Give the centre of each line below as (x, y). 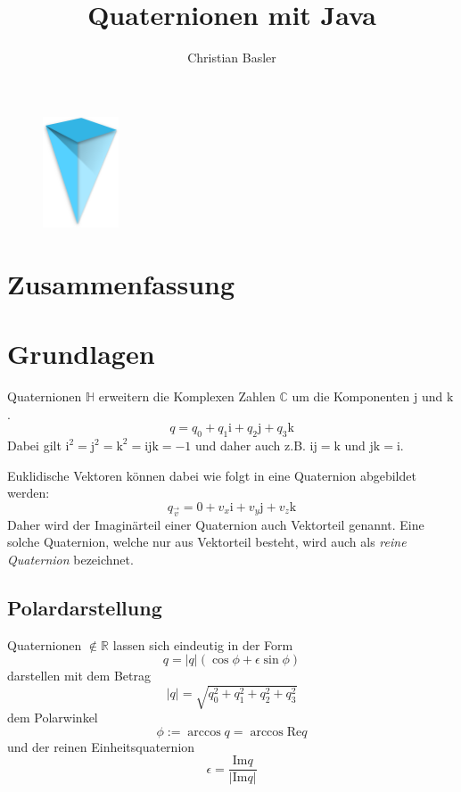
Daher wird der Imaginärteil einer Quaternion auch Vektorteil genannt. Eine (216, 524)
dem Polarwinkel (53, 718)
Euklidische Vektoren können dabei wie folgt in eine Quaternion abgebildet (212, 475)
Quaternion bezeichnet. (70, 559)
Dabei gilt (34, 445)
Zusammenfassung (121, 283)
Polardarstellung (85, 607)
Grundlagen (81, 354)
